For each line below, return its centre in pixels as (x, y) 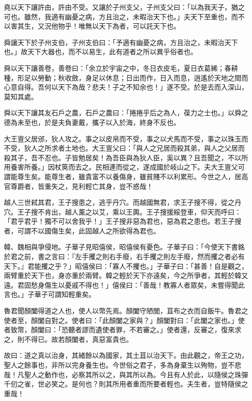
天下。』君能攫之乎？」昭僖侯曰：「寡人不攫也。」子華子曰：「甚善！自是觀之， (126, 266)
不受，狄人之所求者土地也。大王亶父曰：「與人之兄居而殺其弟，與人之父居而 (124, 148)
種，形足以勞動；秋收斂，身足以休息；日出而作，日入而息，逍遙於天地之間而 (126, 77)
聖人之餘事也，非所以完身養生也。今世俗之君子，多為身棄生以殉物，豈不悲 (123, 365)
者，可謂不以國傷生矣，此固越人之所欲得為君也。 (82, 230)
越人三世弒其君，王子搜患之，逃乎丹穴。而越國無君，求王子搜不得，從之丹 (123, 202)
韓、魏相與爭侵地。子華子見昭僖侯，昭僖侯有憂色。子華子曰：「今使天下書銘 (124, 247)
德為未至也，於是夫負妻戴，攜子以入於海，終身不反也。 (92, 122)
